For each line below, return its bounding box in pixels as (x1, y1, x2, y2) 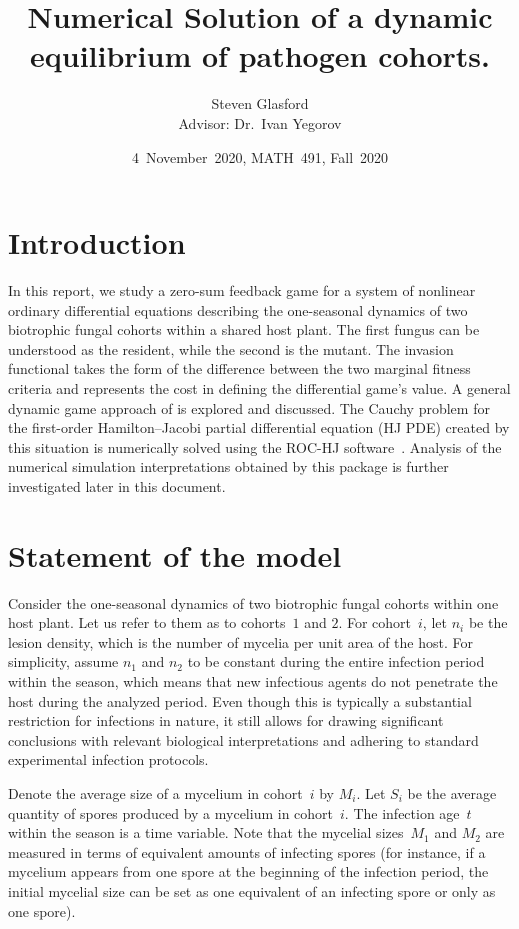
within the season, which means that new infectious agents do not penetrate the (8, 671, 498, 692)
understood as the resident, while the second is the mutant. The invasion (8, 338, 454, 359)
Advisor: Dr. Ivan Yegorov (178, 112, 342, 133)
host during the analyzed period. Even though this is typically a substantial (8, 690, 472, 711)
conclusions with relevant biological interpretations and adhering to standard (8, 729, 479, 750)
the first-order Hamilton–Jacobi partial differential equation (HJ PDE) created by (8, 417, 510, 438)
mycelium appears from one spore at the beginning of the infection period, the (8, 861, 489, 882)
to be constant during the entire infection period (187, 651, 485, 672)
